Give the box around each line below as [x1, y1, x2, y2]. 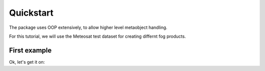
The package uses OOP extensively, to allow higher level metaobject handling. [9, 24, 168, 30]
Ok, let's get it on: [9, 59, 45, 65]
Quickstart [9, 7, 54, 18]
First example [9, 46, 52, 54]
